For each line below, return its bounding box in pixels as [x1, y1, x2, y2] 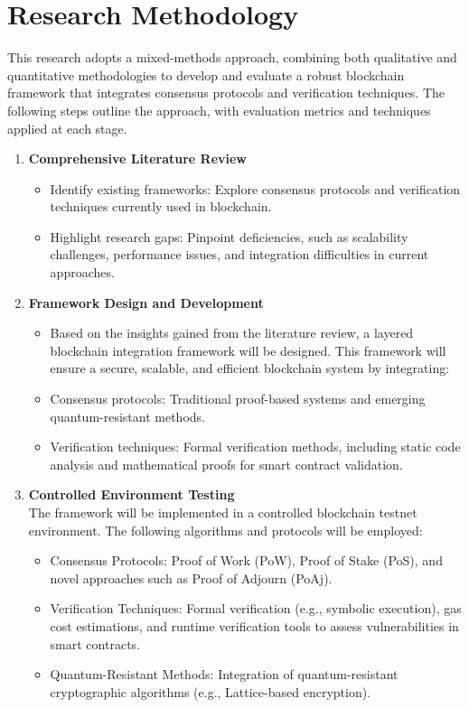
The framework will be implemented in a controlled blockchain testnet [28, 503, 417, 521]
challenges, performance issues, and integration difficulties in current [50, 245, 429, 264]
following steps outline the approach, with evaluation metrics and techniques [7, 100, 431, 119]
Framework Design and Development [28, 293, 264, 312]
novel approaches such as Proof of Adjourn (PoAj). [50, 568, 333, 587]
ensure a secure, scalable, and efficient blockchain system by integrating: [50, 359, 450, 377]
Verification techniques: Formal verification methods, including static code [50, 437, 461, 456]
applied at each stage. [7, 118, 127, 137]
